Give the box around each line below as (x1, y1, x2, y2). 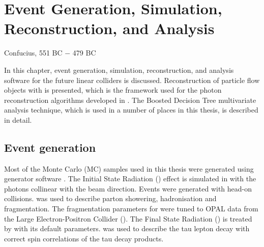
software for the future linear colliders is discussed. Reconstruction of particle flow (4, 74, 260, 85)
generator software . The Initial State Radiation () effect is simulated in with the (4, 173, 256, 184)
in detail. (4, 114, 32, 125)
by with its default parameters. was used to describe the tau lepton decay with (4, 223, 250, 234)
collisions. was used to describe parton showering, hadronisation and (4, 193, 217, 204)
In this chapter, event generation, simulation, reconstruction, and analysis (4, 64, 234, 75)
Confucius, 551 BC (4, 47, 63, 58)
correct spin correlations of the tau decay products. (4, 233, 164, 243)
